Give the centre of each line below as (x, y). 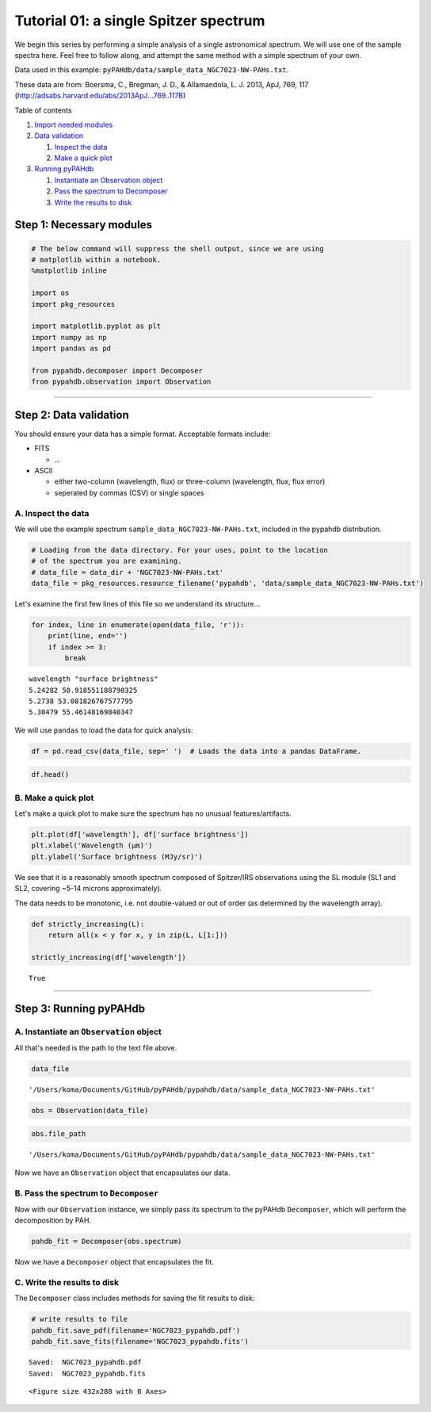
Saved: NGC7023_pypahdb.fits (88, 1373)
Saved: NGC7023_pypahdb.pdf (85, 1362)
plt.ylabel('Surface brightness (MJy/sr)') (117, 857)
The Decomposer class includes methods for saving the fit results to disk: (135, 1298)
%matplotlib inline (69, 271)
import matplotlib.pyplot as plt (96, 326)
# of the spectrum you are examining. (107, 561)
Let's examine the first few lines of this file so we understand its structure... (137, 604)
